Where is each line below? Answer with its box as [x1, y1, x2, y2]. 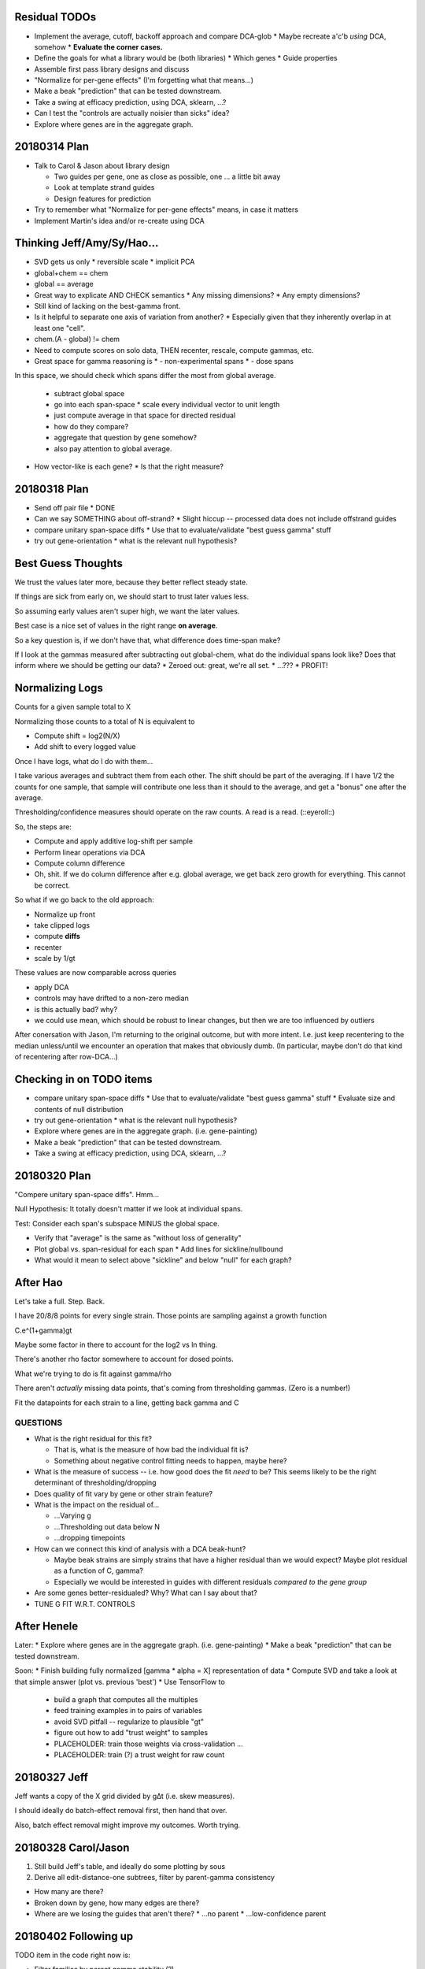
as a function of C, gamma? [54, 1566, 143, 1575]
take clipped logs [34, 920, 91, 929]
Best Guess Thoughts [14, 556, 124, 570]
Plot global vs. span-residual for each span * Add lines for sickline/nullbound [34, 1244, 283, 1254]
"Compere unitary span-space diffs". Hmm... [14, 1189, 159, 1199]
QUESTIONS [14, 1418, 63, 1429]
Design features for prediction [54, 194, 151, 203]
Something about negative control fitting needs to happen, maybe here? [54, 1455, 287, 1465]
